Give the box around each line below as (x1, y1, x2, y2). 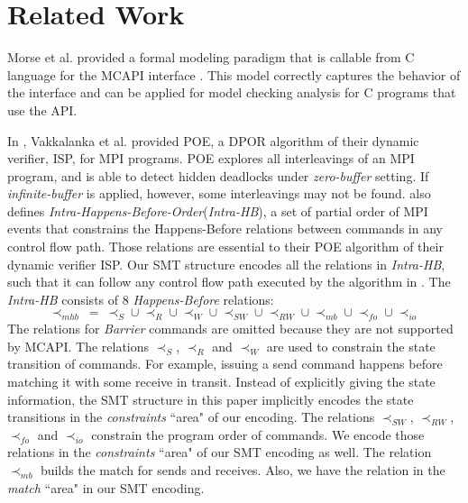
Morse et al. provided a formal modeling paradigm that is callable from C (7, 48, 415, 67)
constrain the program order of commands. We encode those (91, 425, 425, 444)
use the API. (7, 100, 78, 119)
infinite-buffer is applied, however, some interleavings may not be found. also (7, 184, 431, 203)
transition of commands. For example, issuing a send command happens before (7, 354, 443, 373)
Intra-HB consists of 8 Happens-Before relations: (7, 289, 274, 308)
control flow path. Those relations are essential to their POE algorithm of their (7, 237, 444, 256)
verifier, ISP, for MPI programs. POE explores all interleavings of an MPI (7, 149, 415, 168)
